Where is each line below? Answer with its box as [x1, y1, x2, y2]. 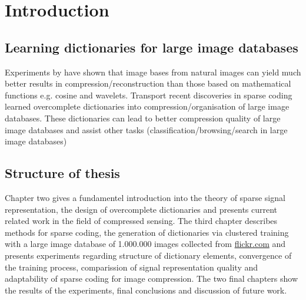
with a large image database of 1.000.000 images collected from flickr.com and [5, 238, 286, 250]
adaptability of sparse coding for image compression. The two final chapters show [5, 272, 298, 285]
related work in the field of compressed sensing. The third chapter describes [5, 215, 278, 227]
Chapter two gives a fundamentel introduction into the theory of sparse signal [5, 191, 285, 203]
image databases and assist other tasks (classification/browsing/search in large [5, 123, 288, 136]
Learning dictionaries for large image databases [5, 38, 298, 56]
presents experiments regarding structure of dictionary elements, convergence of [5, 249, 292, 261]
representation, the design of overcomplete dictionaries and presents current [5, 203, 278, 215]
